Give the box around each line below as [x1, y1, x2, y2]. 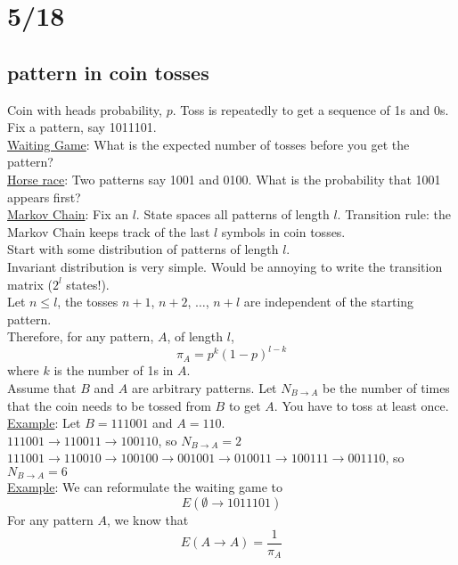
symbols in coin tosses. [221, 222, 346, 241]
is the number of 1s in [53, 361, 174, 380]
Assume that [7, 378, 77, 397]
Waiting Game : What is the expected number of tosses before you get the [7, 135, 410, 153]
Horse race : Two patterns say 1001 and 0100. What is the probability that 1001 [7, 169, 441, 188]
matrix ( [7, 274, 53, 293]
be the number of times [323, 378, 450, 397]
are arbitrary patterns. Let [131, 378, 277, 397]
